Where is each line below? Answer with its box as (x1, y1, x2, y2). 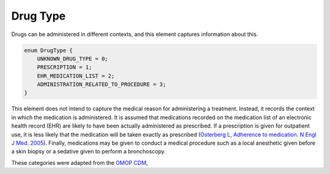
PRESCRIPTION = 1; (37, 64, 92, 71)
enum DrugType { (24, 46, 73, 54)
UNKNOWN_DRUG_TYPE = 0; (37, 55, 108, 62)
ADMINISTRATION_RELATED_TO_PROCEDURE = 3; (37, 81, 166, 88)
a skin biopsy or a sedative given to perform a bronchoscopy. (11, 148, 166, 155)
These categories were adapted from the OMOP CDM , (11, 159, 148, 166)
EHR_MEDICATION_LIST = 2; (37, 72, 115, 79)
